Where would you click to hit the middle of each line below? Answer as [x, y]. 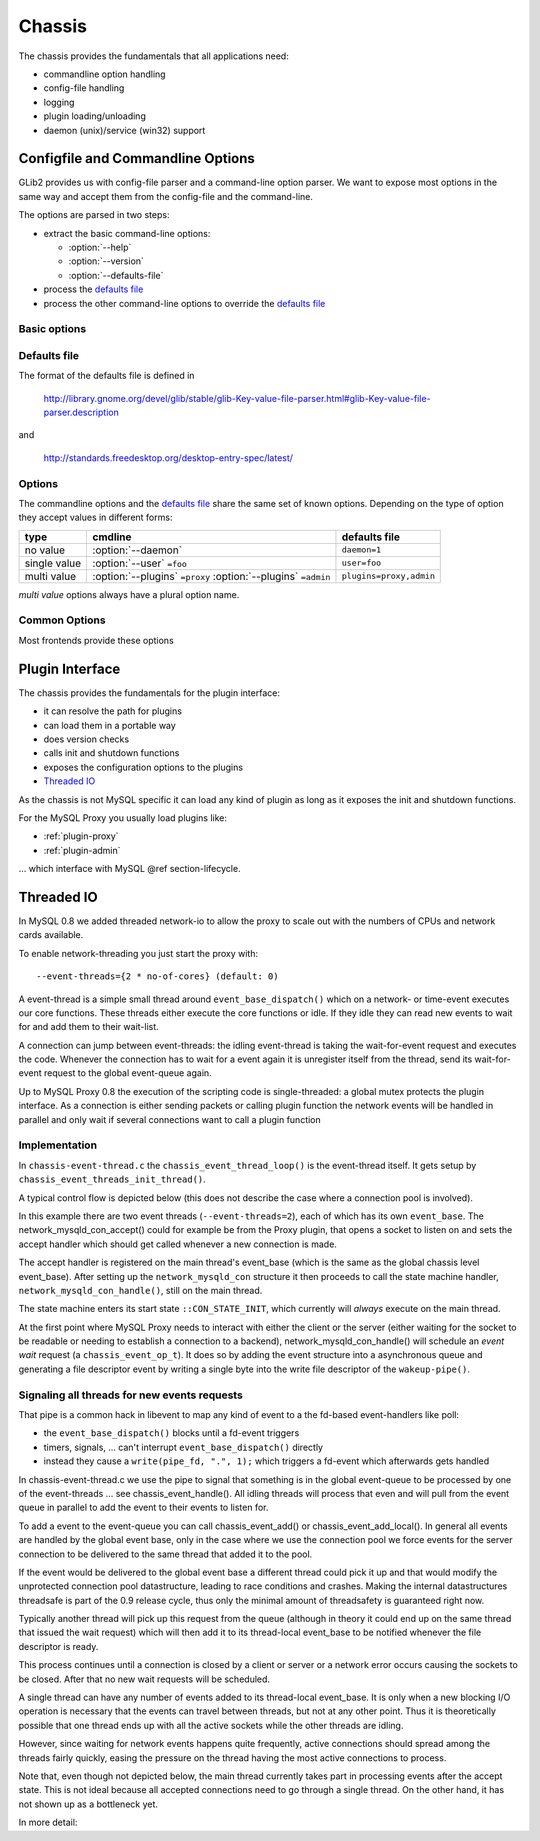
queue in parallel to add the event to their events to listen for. [143, 1507]
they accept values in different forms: [95, 517]
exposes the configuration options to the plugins [143, 767]
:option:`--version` [106, 261]
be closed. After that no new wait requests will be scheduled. [144, 1679]
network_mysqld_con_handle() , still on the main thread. [140, 1290]
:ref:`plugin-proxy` [81, 836]
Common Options [62, 620]
